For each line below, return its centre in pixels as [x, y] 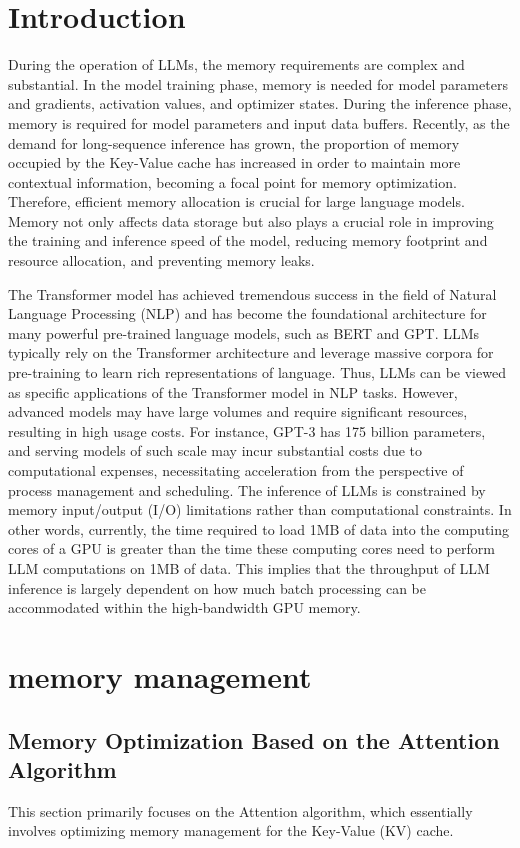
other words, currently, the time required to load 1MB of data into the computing [259, 528]
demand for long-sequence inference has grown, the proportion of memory [234, 142]
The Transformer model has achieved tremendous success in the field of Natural [252, 293]
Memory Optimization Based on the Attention [254, 739]
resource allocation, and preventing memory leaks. [161, 260]
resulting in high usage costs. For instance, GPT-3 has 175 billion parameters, [247, 430]
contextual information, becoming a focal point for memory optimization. [232, 181]
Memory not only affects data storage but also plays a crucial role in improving [251, 220]
